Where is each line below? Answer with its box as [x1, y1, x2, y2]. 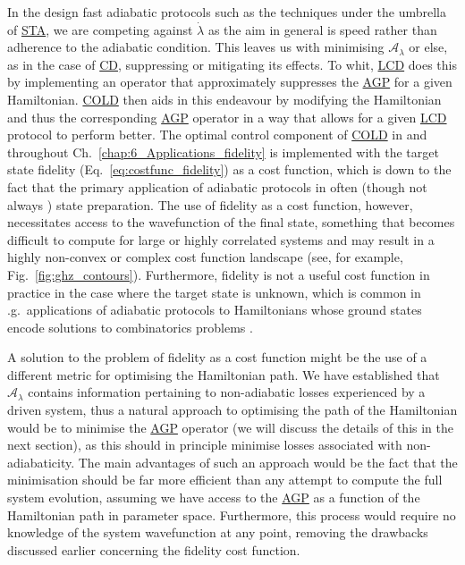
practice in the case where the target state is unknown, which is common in [7, 282, 421, 301]
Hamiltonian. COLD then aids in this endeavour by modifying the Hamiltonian [7, 89, 442, 108]
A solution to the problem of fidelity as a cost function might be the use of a [7, 348, 427, 367]
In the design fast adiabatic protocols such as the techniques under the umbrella [7, 3, 446, 21]
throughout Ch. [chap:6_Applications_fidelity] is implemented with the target [7, 142, 439, 161]
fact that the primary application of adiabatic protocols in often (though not [7, 177, 427, 196]
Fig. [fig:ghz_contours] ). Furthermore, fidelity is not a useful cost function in [7, 265, 430, 283]
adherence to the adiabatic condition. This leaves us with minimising [7, 38, 385, 56]
